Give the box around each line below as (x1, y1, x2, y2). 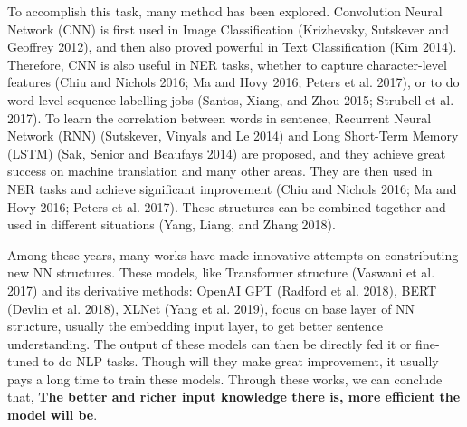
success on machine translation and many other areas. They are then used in (7, 161, 433, 180)
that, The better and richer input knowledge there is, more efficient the (7, 387, 461, 406)
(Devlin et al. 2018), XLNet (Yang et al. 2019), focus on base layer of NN (7, 298, 415, 317)
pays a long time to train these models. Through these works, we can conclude (7, 369, 443, 388)
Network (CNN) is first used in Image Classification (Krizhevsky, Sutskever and (7, 19, 449, 38)
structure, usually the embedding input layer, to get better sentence (7, 316, 383, 335)
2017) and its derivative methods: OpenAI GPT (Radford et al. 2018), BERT (7, 280, 437, 299)
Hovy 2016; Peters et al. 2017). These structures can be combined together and (7, 197, 446, 216)
